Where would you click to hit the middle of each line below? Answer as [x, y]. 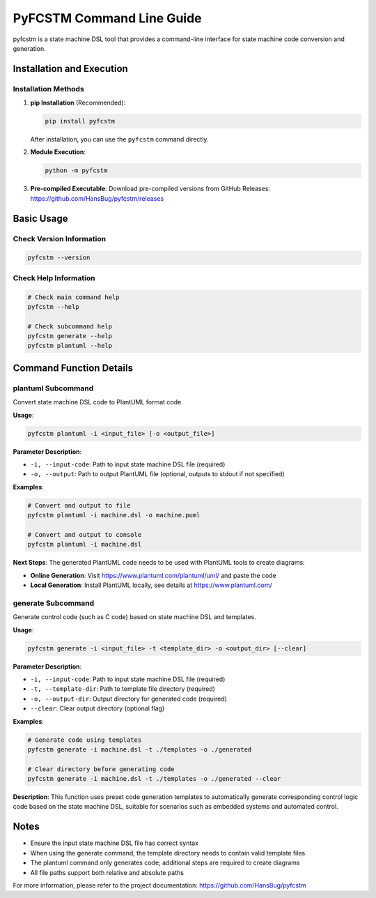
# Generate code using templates [85, 740]
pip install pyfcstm [80, 121]
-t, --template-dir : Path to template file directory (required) [123, 689]
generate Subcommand [54, 603]
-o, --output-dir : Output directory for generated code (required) [129, 699]
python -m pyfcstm [76, 170]
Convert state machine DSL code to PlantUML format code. [98, 402]
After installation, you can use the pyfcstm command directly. [119, 139]
